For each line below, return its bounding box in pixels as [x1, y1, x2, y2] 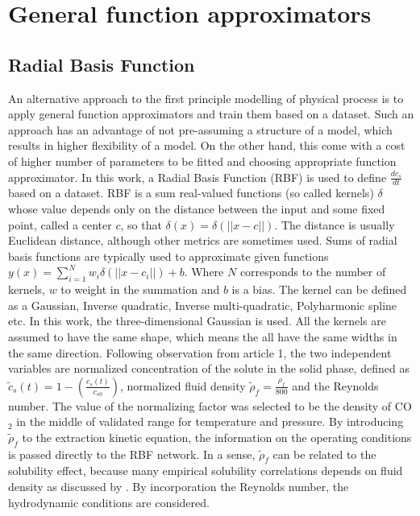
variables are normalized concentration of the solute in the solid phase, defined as [8, 360, 410, 377]
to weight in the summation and [60, 281, 220, 298]
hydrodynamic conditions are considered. [8, 493, 210, 510]
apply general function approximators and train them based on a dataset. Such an [8, 105, 414, 122]
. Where [184, 263, 224, 280]
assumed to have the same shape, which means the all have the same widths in [8, 328, 397, 345]
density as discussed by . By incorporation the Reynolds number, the [8, 478, 349, 495]
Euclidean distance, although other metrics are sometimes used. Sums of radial [8, 232, 397, 249]
